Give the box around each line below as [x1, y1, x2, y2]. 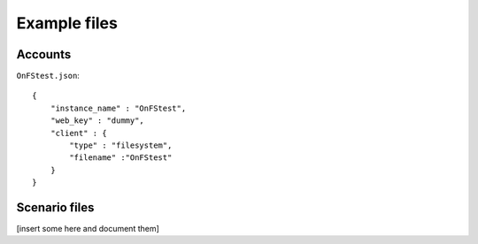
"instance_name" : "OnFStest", [50, 103, 187, 113]
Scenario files [16, 200, 95, 215]
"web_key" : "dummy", [50, 116, 145, 126]
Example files [16, 13, 119, 33]
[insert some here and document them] [16, 224, 159, 234]
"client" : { [50, 128, 107, 138]
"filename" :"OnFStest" [69, 153, 173, 163]
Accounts [16, 47, 72, 62]
